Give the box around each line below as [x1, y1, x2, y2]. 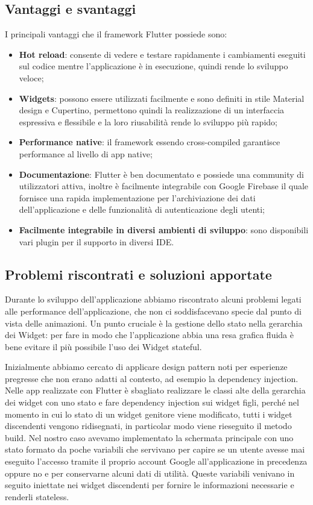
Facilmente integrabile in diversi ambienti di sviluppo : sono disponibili [19, 223, 309, 236]
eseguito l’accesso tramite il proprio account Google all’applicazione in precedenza [5, 455, 308, 468]
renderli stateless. [5, 490, 69, 503]
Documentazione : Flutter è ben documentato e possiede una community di [19, 168, 304, 180]
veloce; [19, 71, 44, 84]
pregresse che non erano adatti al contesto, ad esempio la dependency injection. [5, 372, 299, 384]
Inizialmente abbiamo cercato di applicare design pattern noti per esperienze [5, 360, 288, 373]
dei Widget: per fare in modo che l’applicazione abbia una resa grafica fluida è [5, 328, 294, 341]
